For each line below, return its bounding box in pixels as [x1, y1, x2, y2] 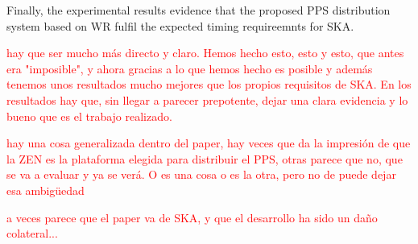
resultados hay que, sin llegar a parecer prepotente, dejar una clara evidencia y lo [6, 91, 408, 108]
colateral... [6, 225, 58, 242]
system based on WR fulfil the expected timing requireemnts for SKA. [6, 17, 354, 34]
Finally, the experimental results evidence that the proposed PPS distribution [6, 2, 391, 18]
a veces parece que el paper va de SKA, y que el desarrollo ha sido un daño [6, 209, 378, 225]
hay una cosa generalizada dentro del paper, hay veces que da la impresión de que [6, 134, 411, 151]
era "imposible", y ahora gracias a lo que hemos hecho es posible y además [6, 60, 373, 77]
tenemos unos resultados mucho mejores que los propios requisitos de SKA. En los [6, 76, 412, 93]
